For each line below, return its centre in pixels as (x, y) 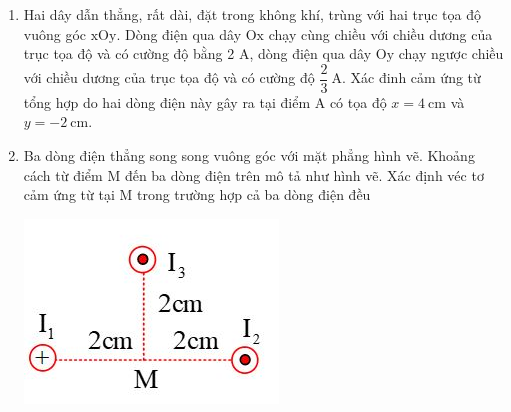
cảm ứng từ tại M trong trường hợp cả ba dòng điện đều (197, 194)
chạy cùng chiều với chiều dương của (380, 33)
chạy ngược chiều (451, 53)
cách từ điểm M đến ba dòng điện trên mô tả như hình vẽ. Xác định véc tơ (253, 174)
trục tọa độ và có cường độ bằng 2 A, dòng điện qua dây (197, 53)
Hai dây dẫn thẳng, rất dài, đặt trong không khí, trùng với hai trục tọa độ (252, 14)
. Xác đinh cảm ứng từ (411, 77)
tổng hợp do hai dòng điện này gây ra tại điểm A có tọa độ (205, 101)
